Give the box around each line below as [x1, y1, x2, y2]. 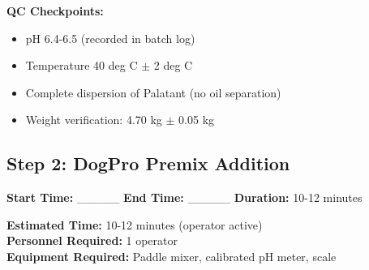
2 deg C [153, 57, 193, 74]
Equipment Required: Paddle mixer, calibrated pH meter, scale [6, 247, 337, 264]
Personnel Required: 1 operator [6, 232, 178, 249]
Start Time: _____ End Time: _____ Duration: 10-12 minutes [6, 189, 363, 206]
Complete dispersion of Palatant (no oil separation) [25, 84, 281, 101]
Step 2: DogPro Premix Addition [6, 151, 290, 176]
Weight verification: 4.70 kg [25, 111, 162, 128]
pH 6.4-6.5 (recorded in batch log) [25, 29, 195, 46]
